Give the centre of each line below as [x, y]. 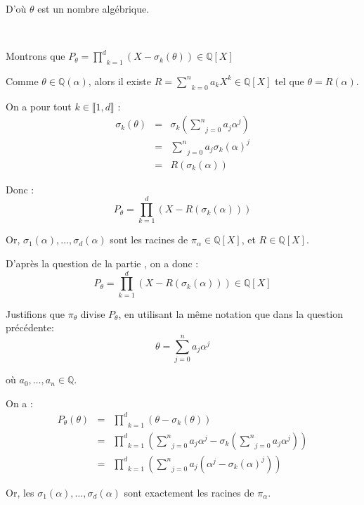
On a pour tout [39, 106]
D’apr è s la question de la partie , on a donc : [102, 263]
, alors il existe [120, 81]
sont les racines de [149, 239]
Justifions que [35, 313]
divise [93, 313]
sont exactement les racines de [189, 492]
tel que [290, 81]
